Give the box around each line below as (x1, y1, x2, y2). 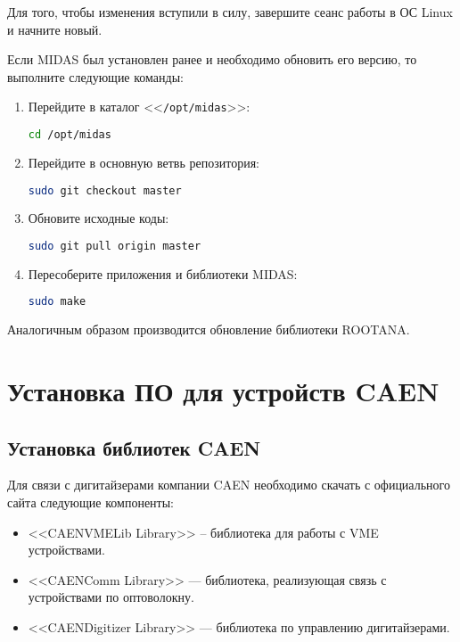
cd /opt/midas (28, 128, 111, 142)
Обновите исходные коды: (28, 209, 169, 227)
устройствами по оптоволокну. (28, 588, 194, 606)
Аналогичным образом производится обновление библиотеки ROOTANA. (7, 320, 410, 339)
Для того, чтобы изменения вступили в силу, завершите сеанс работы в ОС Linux (7, 3, 453, 21)
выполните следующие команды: (7, 67, 184, 86)
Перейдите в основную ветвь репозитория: (28, 152, 259, 171)
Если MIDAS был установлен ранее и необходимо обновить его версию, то (7, 50, 417, 69)
